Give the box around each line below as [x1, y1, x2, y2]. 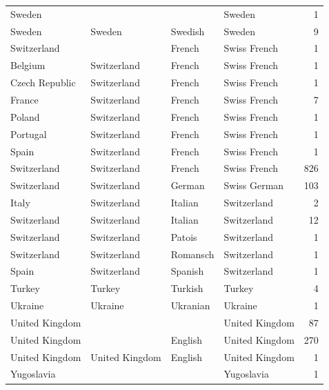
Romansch [170, 246, 215, 261]
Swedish [170, 23, 205, 38]
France [10, 92, 39, 106]
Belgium [10, 58, 46, 72]
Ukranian [170, 298, 210, 313]
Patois [170, 229, 197, 244]
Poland [10, 109, 40, 124]
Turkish [170, 281, 203, 295]
